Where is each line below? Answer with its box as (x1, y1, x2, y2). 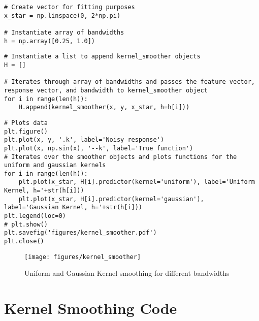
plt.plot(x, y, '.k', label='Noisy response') (4, 136, 164, 144)
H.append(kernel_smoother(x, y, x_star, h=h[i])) (18, 104, 190, 111)
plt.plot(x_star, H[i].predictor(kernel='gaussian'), (18, 195, 204, 203)
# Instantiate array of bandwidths (4, 28, 124, 36)
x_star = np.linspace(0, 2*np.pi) (4, 12, 121, 19)
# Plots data (4, 119, 48, 126)
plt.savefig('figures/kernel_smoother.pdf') (4, 229, 157, 237)
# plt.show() (4, 220, 48, 228)
